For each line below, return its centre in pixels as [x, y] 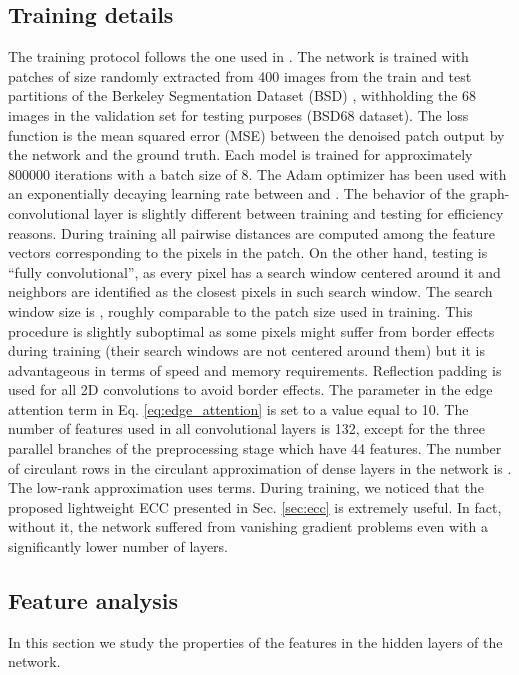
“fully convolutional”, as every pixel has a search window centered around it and [254, 271]
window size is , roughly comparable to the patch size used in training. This [240, 310]
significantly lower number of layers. [118, 546]
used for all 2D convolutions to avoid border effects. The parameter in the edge [250, 389]
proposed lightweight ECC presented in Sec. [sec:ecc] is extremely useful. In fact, [255, 506]
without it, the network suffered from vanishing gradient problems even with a [248, 526]
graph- [489, 193]
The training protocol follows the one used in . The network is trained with [238, 56]
